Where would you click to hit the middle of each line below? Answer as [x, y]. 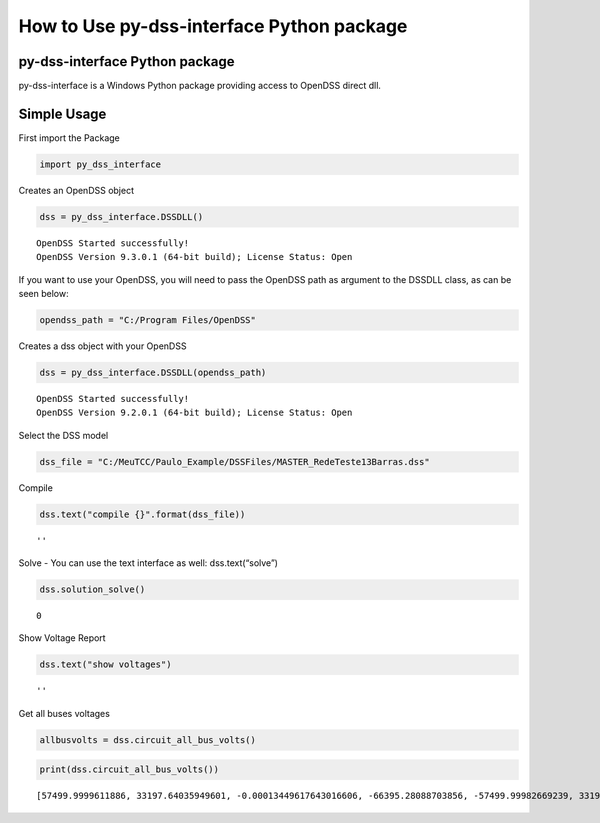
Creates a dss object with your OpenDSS [102, 346]
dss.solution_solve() [92, 589]
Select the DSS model [63, 435]
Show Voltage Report [62, 638]
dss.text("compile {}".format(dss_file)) [142, 514]
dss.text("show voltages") [105, 664]
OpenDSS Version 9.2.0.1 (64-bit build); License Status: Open [194, 413]
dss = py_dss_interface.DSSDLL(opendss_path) [153, 373]
